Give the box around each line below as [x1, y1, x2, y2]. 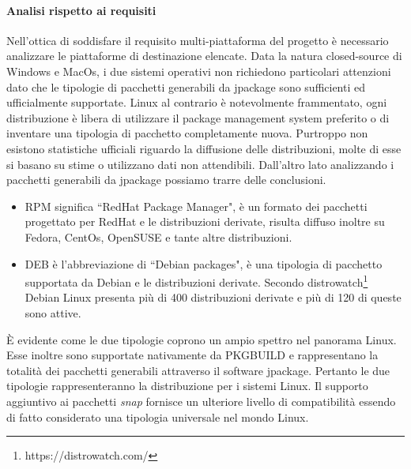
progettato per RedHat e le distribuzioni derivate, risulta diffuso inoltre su [25, 213, 385, 230]
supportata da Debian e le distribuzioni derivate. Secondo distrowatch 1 [25, 272, 368, 290]
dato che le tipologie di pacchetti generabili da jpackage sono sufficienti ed [6, 78, 366, 95]
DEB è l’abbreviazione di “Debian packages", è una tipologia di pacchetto [25, 255, 383, 272]
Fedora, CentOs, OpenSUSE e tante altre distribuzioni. [25, 228, 292, 245]
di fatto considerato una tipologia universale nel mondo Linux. [6, 408, 309, 425]
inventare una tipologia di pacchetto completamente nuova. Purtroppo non [6, 125, 368, 141]
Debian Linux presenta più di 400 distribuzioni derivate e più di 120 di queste [25, 289, 402, 306]
